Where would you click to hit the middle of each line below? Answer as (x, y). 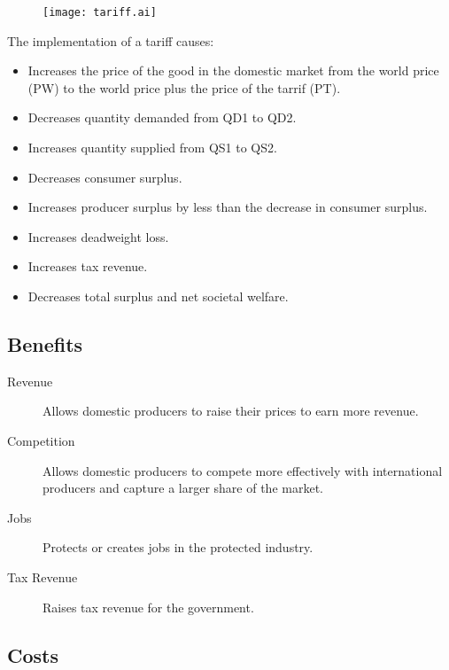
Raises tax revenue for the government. (148, 607)
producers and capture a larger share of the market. (183, 488)
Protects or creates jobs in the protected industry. (178, 547)
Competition (41, 440)
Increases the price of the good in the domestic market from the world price (233, 70)
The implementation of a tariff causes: (111, 40)
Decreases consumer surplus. (105, 177)
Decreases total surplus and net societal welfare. (158, 296)
